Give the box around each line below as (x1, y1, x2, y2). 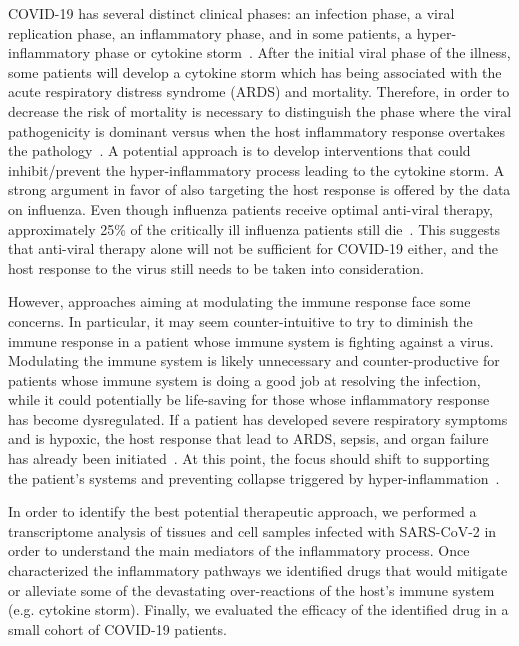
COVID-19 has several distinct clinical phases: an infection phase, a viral (8, 3, 455, 23)
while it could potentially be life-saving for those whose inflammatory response (8, 389, 490, 410)
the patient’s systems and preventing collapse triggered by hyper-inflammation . (8, 467, 500, 488)
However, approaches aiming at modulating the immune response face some (8, 291, 471, 312)
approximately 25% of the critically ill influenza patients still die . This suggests (8, 218, 501, 239)
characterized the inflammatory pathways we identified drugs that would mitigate (8, 560, 508, 581)
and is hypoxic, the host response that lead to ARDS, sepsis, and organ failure (8, 428, 489, 449)
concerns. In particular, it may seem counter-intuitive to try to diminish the (8, 310, 473, 331)
